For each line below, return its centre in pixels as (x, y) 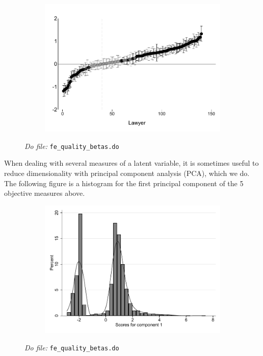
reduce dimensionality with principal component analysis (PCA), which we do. (127, 173)
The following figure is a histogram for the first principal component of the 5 (124, 183)
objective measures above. (45, 193)
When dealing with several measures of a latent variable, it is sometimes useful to (131, 163)
